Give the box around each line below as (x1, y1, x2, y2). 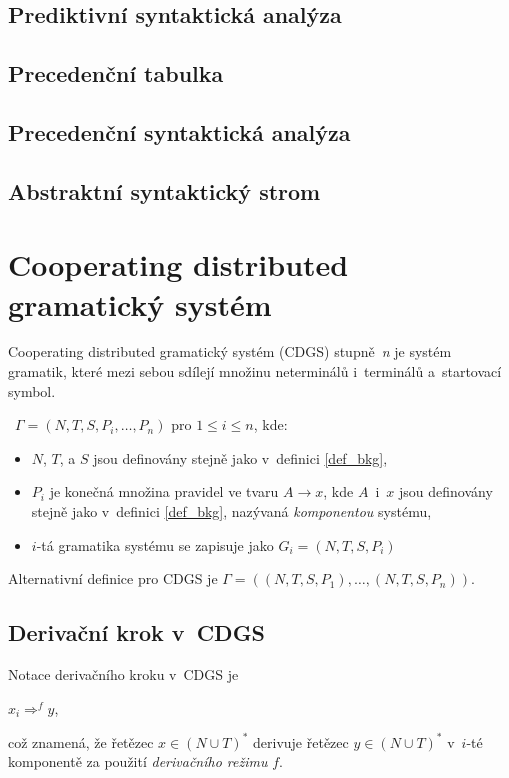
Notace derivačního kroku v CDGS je (8, 663, 239, 684)
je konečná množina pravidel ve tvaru (49, 481, 279, 502)
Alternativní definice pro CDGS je (8, 568, 218, 589)
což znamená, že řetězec (8, 731, 154, 752)
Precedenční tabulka (8, 58, 224, 89)
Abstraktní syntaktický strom (8, 175, 321, 206)
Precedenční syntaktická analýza (8, 116, 351, 147)
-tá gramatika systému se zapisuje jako (36, 534, 274, 555)
